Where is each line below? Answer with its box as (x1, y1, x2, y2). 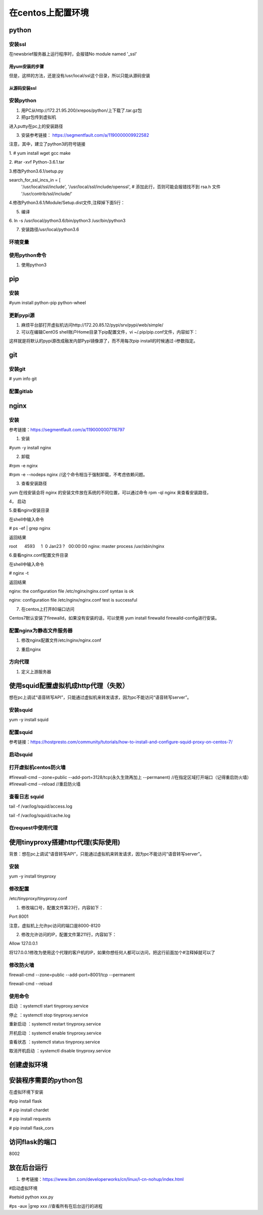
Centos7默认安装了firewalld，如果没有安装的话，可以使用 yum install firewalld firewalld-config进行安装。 (9, 615, 220, 621)
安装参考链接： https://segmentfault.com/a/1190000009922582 (21, 132, 150, 138)
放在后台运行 (9, 1163, 48, 1172)
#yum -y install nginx (9, 444, 51, 450)
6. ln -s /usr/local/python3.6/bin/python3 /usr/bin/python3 (9, 217, 126, 223)
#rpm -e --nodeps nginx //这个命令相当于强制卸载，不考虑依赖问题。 (9, 471, 148, 477)
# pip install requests (9, 1116, 51, 1122)
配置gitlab (9, 388, 33, 395)
